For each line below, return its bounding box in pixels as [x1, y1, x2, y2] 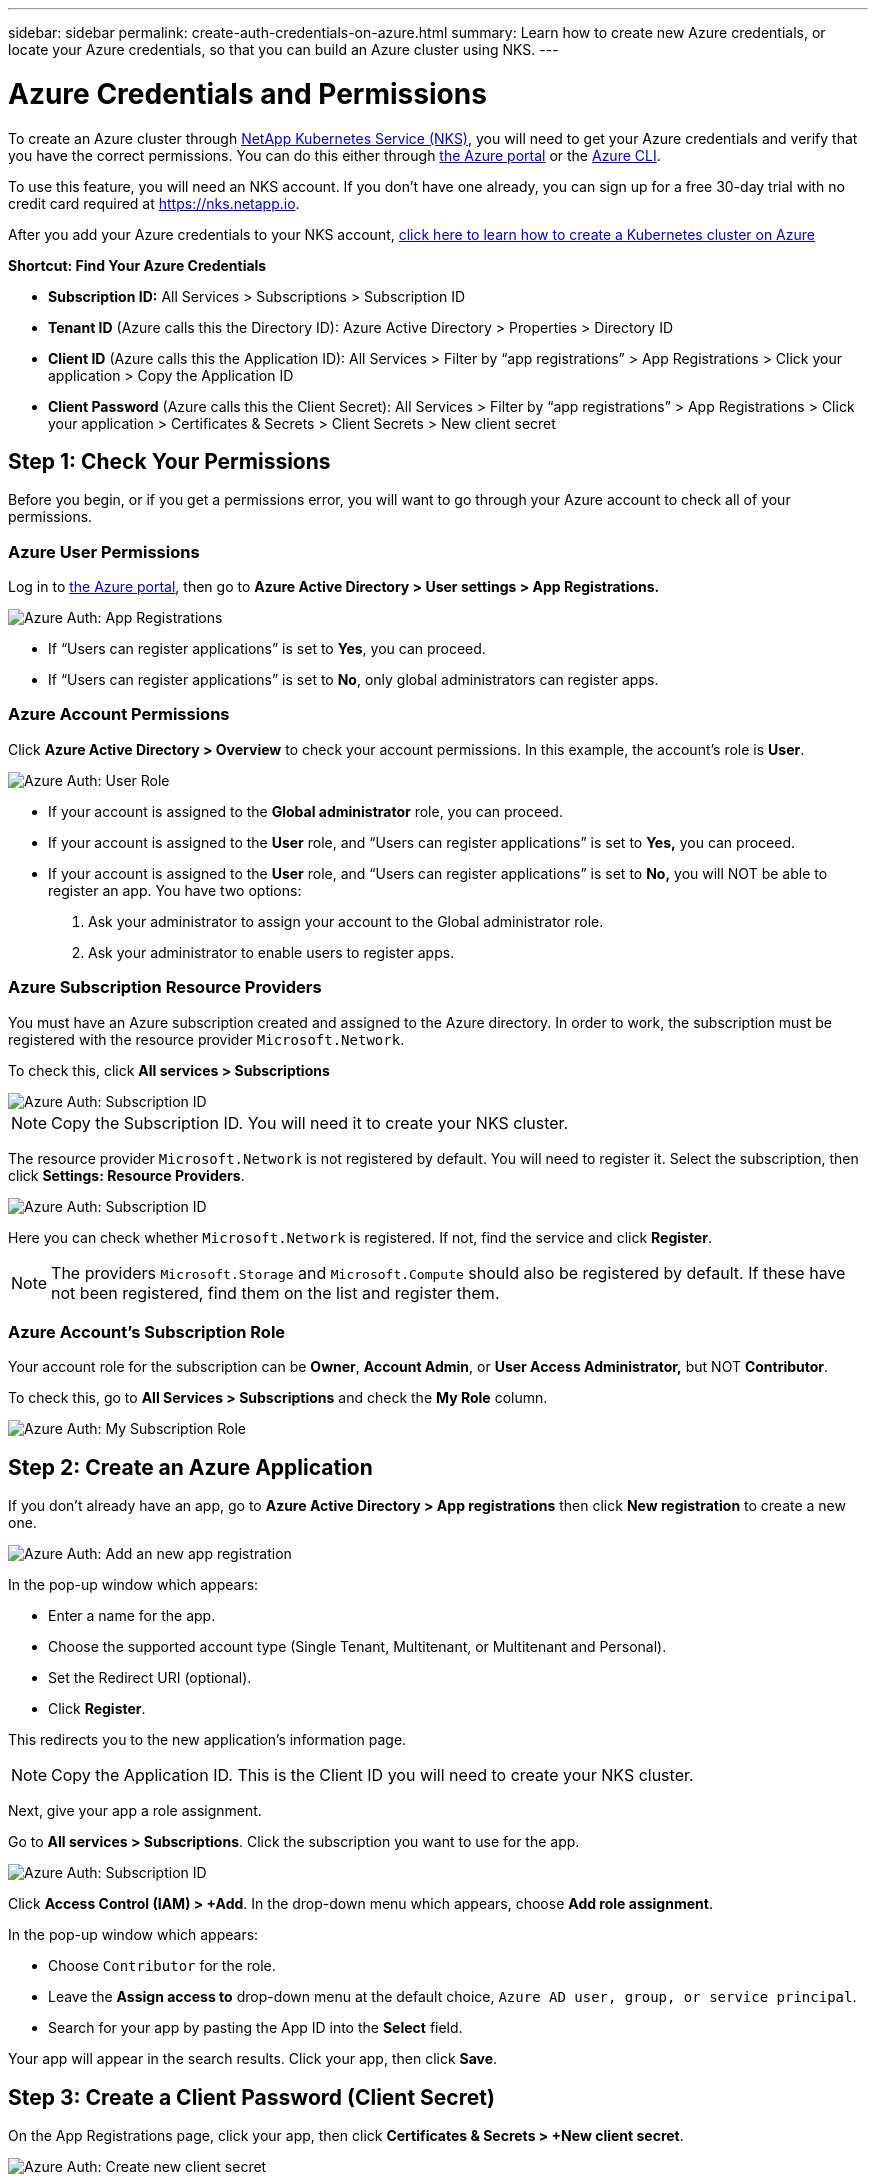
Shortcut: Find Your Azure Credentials [8, 256, 267, 274]
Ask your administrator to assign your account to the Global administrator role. [88, 912, 604, 930]
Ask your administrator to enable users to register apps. [88, 943, 455, 961]
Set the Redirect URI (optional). [48, 1669, 252, 1687]
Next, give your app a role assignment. [8, 1802, 262, 1820]
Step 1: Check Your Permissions [8, 448, 331, 474]
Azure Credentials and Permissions [8, 76, 487, 111]
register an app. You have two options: [48, 881, 302, 899]
